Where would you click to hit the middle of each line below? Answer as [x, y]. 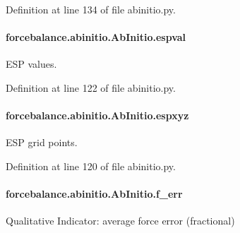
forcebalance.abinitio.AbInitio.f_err [94, 194]
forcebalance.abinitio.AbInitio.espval [96, 37]
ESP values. [31, 64]
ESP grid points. [42, 142]
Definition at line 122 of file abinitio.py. [91, 87]
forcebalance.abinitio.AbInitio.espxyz [97, 115]
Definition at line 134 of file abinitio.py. [91, 9]
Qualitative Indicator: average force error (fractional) [120, 221]
